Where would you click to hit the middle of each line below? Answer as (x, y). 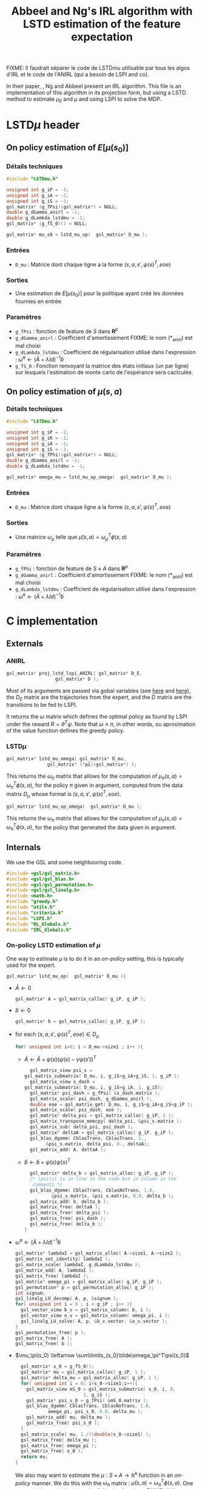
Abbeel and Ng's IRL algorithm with (102, 11)
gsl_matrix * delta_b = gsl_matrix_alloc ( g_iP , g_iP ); (102, 1173)
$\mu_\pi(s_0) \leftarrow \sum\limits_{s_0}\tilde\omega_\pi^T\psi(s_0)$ (102, 1355)
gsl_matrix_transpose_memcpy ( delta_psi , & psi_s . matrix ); (106, 1122)
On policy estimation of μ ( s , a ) (64, 391)
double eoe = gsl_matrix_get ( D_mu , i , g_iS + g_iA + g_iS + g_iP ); (111, 1104)
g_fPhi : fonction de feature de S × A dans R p (72, 568)
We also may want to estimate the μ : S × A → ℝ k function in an (94, 1475)
